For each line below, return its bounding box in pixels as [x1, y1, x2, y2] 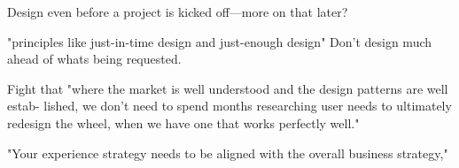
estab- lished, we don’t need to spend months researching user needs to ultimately [7, 96, 452, 115]
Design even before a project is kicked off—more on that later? [7, 3, 348, 20]
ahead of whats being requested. [7, 50, 182, 68]
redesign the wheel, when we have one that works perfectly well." [7, 113, 360, 132]
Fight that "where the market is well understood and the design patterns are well [7, 79, 448, 97]
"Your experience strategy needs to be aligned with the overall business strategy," [7, 143, 448, 162]
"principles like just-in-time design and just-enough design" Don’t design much [7, 32, 432, 50]
